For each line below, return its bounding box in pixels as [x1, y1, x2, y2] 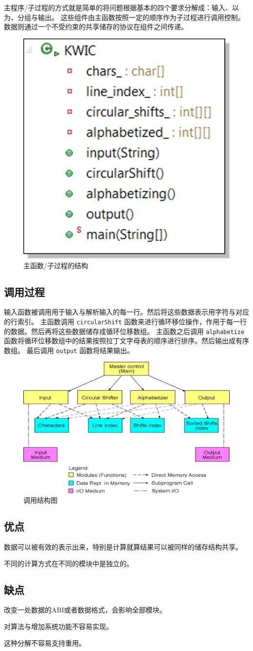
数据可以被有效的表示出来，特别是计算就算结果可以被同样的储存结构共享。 [4, 542, 242, 552]
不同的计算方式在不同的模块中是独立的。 [4, 558, 133, 568]
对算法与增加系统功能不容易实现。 [4, 621, 113, 631]
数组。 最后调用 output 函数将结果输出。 [4, 345, 134, 355]
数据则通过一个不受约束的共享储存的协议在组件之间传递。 [4, 21, 188, 32]
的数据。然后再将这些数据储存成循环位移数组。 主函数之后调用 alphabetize [4, 326, 245, 336]
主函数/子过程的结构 [23, 260, 88, 270]
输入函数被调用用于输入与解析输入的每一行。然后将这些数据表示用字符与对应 [4, 307, 249, 317]
